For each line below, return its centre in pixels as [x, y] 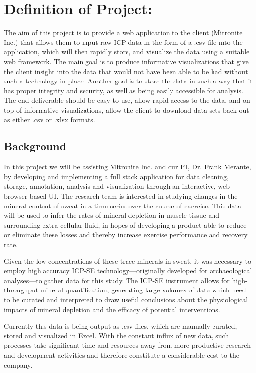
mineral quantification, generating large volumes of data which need [143, 290]
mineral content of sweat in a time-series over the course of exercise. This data [123, 205]
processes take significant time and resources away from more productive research [127, 345]
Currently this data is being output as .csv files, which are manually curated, [121, 326]
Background [35, 146]
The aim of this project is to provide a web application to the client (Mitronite [123, 32]
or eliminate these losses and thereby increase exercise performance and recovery [126, 234]
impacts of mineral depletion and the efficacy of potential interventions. [112, 309]
